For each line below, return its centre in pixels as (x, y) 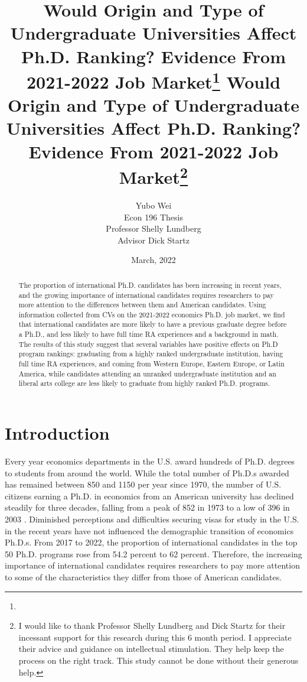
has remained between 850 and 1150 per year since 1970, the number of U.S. (143, 484)
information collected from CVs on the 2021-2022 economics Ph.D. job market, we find (152, 314)
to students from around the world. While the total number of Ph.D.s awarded (147, 472)
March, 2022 (153, 260)
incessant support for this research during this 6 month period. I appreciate (155, 637)
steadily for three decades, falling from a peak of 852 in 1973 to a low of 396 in (147, 507)
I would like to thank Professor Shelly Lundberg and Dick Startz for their (152, 626)
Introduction (57, 433)
